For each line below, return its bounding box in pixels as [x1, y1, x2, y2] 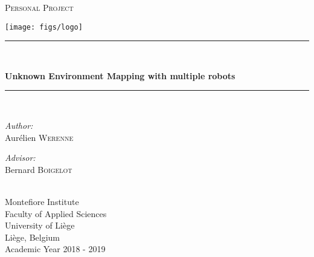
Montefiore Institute [5, 195, 79, 207]
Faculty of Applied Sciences [5, 207, 107, 220]
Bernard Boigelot [5, 163, 72, 175]
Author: [5, 119, 33, 132]
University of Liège [5, 219, 75, 232]
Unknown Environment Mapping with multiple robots [5, 69, 235, 82]
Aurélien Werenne [5, 131, 74, 143]
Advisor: [5, 151, 36, 164]
